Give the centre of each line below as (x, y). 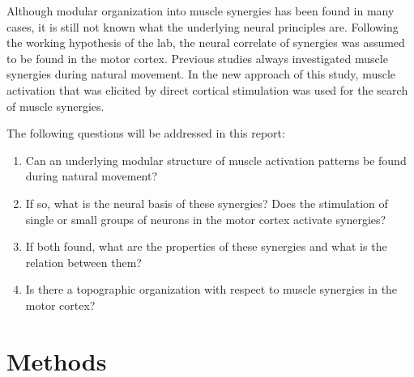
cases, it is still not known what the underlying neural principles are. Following (203, 26)
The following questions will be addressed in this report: (146, 133)
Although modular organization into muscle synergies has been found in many (201, 11)
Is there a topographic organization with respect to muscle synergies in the (211, 289)
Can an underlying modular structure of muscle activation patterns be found (216, 160)
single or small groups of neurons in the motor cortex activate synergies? (206, 219)
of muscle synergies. (55, 106)
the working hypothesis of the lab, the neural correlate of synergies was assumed (206, 42)
